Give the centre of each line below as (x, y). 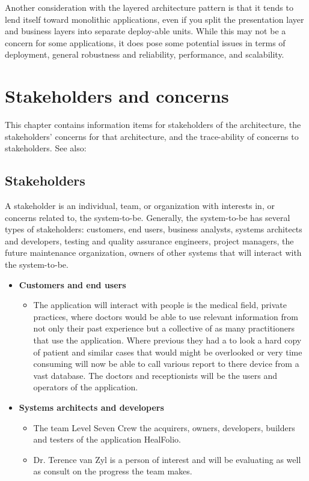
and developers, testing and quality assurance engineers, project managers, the (149, 240)
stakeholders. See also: (46, 148)
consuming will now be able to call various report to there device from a (166, 364)
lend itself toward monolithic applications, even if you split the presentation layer (154, 19)
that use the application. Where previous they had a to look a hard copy (167, 340)
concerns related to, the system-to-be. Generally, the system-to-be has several (148, 217)
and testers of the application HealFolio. (107, 439)
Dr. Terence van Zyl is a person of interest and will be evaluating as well (167, 459)
